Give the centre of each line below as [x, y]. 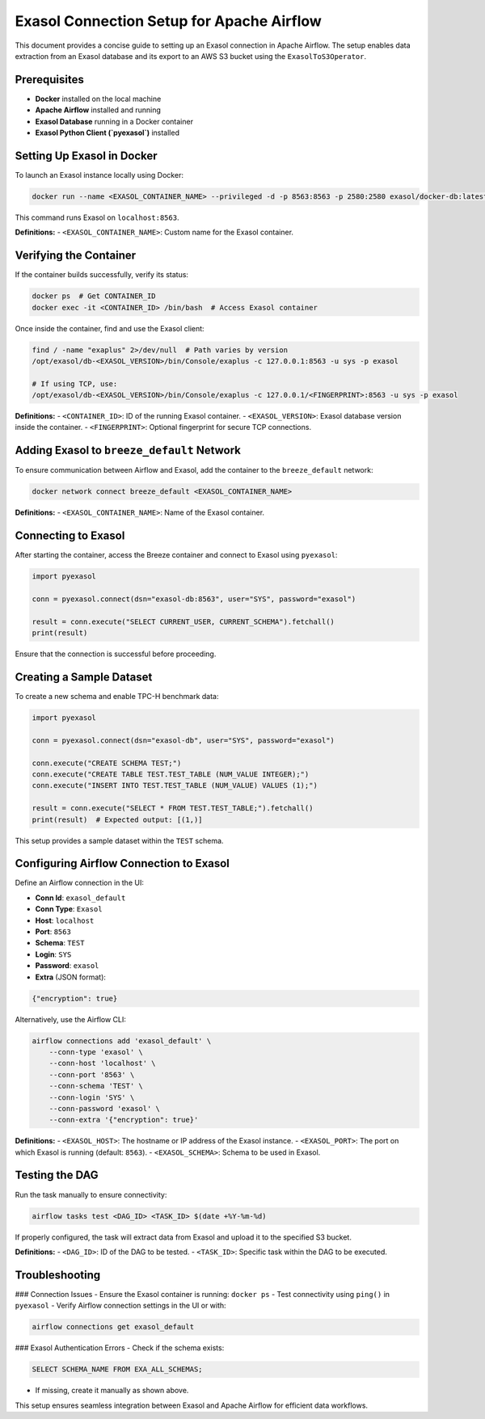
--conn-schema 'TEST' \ [96, 1086]
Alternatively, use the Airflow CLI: [71, 1019]
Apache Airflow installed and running [98, 110]
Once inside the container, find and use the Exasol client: [110, 328]
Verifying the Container [76, 256]
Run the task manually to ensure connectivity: [91, 1194]
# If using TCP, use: [75, 383]
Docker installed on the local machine [98, 99]
